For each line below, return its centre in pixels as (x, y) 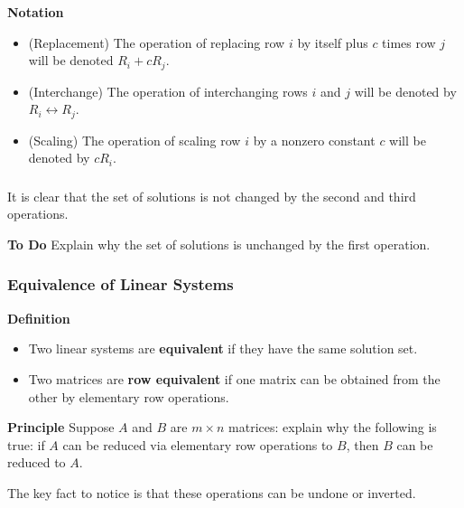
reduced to (37, 462)
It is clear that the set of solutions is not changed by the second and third (212, 196)
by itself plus (333, 42)
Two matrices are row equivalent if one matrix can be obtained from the (234, 378)
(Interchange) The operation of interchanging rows (168, 91)
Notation (36, 11)
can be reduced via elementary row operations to (198, 444)
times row (409, 42)
